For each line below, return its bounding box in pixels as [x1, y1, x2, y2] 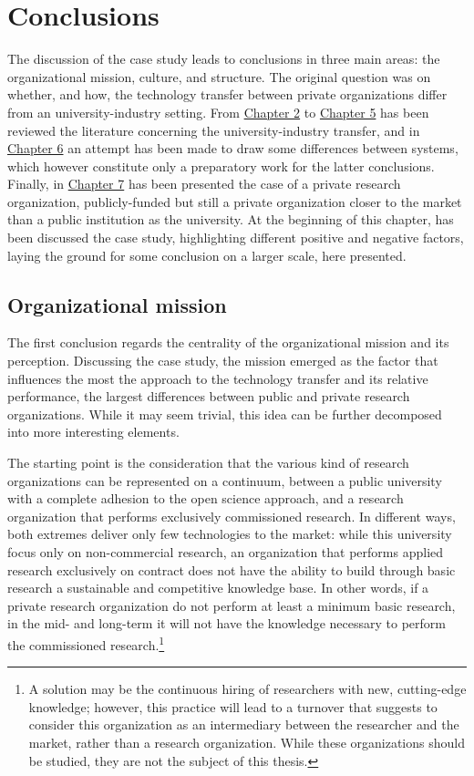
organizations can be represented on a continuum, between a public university [7, 471, 442, 490]
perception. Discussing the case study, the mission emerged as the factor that [7, 351, 438, 370]
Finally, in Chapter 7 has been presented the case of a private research [7, 174, 401, 193]
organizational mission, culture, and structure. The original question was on [7, 67, 431, 86]
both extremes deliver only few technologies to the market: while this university [7, 524, 452, 543]
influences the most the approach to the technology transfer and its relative [7, 368, 428, 388]
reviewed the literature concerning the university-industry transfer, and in [7, 120, 420, 140]
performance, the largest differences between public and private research [7, 387, 410, 406]
